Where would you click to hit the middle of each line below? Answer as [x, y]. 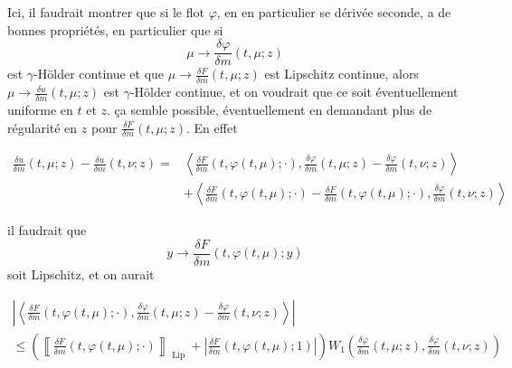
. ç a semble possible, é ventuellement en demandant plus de [270, 109]
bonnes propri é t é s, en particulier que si [115, 29]
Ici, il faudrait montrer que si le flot [106, 12]
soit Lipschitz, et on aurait [81, 274]
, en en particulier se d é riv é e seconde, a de [334, 12]
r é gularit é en [43, 127]
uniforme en [40, 109]
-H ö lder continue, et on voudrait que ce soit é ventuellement [294, 92]
